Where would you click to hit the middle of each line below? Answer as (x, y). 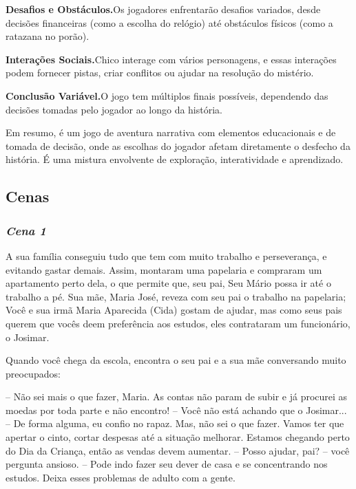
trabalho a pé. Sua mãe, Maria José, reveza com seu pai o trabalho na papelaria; (176, 296)
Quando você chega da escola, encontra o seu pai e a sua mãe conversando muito (176, 360)
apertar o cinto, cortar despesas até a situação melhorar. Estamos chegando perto (178, 437)
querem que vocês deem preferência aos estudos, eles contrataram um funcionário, (178, 323)
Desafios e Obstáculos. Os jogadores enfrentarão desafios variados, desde (163, 9)
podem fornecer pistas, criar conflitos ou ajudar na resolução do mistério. (160, 73)
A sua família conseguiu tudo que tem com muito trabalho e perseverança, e (166, 256)
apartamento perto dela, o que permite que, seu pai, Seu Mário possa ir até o (168, 283)
